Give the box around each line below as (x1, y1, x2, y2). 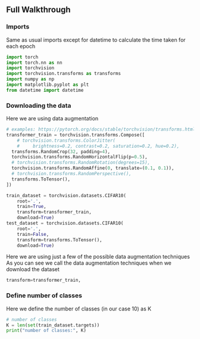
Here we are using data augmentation (6, 115, 99, 122)
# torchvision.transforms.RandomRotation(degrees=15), (11, 160, 151, 166)
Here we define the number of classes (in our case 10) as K (6, 305, 152, 312)
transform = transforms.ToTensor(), (17, 237, 102, 243)
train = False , (17, 231, 49, 237)
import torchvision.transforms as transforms (6, 71, 121, 77)
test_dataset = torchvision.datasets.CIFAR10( (6, 220, 124, 226)
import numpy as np (6, 76, 55, 82)
